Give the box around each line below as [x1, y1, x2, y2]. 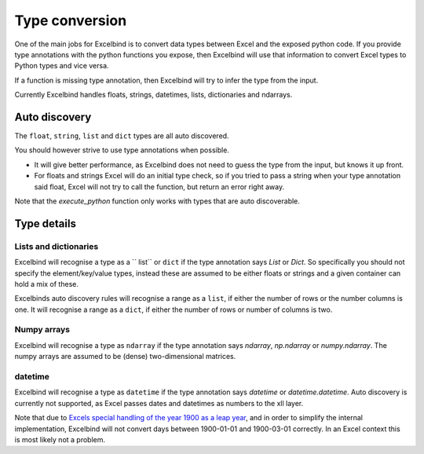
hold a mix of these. [14, 279, 79, 288]
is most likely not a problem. [14, 434, 106, 444]
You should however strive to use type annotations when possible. [14, 145, 229, 155]
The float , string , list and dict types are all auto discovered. [14, 131, 229, 141]
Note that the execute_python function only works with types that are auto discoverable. [14, 196, 300, 206]
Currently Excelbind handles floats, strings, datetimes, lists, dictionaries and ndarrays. [14, 90, 293, 100]
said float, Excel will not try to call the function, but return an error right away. [34, 181, 285, 192]
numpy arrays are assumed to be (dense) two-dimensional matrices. [14, 352, 236, 361]
